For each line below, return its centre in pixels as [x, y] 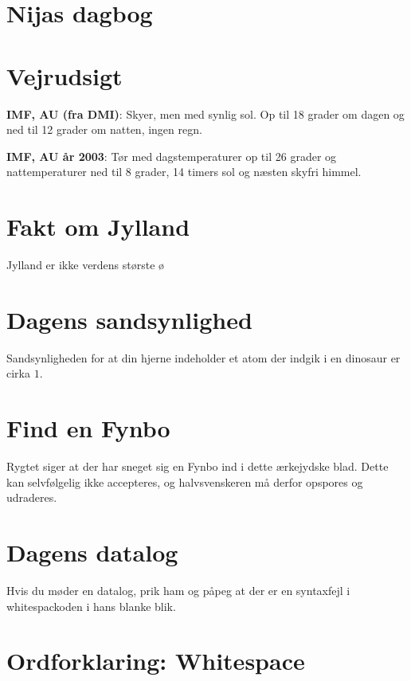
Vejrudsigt [65, 75]
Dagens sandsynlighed [129, 319]
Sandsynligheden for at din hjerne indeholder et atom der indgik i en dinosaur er [204, 357]
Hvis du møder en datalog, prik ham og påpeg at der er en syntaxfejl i [178, 590]
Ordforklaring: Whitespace [156, 661]
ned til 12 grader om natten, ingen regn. [104, 129]
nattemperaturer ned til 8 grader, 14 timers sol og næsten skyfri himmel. [184, 172]
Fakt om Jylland [98, 227]
